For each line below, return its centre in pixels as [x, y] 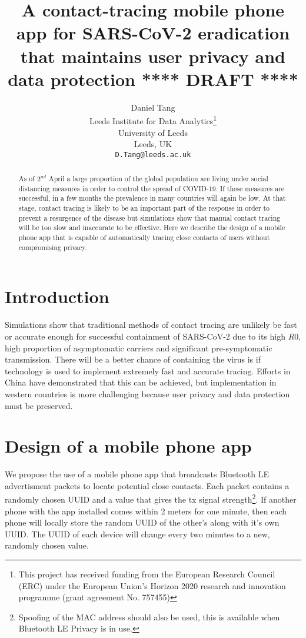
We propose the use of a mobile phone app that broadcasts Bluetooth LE [137, 474]
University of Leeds [153, 132]
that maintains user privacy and [153, 56]
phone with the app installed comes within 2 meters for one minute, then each [146, 511]
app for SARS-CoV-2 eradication [153, 33]
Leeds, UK [153, 144]
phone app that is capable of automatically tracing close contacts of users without [144, 237]
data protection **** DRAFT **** [153, 79]
